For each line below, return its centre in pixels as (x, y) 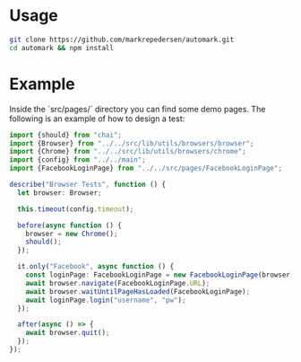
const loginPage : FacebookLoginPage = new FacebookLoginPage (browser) (160, 275)
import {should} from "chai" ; (66, 135)
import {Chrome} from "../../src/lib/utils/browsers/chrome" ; (128, 152)
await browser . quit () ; (68, 333)
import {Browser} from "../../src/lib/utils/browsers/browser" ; (132, 143)
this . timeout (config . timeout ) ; (76, 209)
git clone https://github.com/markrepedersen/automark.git (122, 40)
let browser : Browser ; (60, 193)
